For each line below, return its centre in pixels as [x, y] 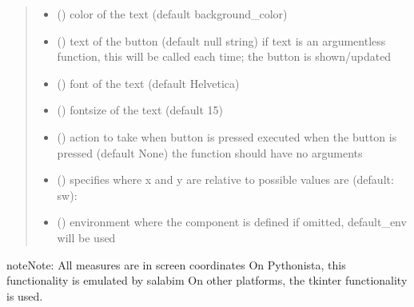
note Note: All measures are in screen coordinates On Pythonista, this [176, 264]
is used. [25, 295]
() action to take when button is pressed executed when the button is [227, 136]
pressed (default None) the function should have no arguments [210, 152]
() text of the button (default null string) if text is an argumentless [221, 40]
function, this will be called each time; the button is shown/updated [224, 56]
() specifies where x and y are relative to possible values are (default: [225, 179]
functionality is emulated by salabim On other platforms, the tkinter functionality [207, 280]
